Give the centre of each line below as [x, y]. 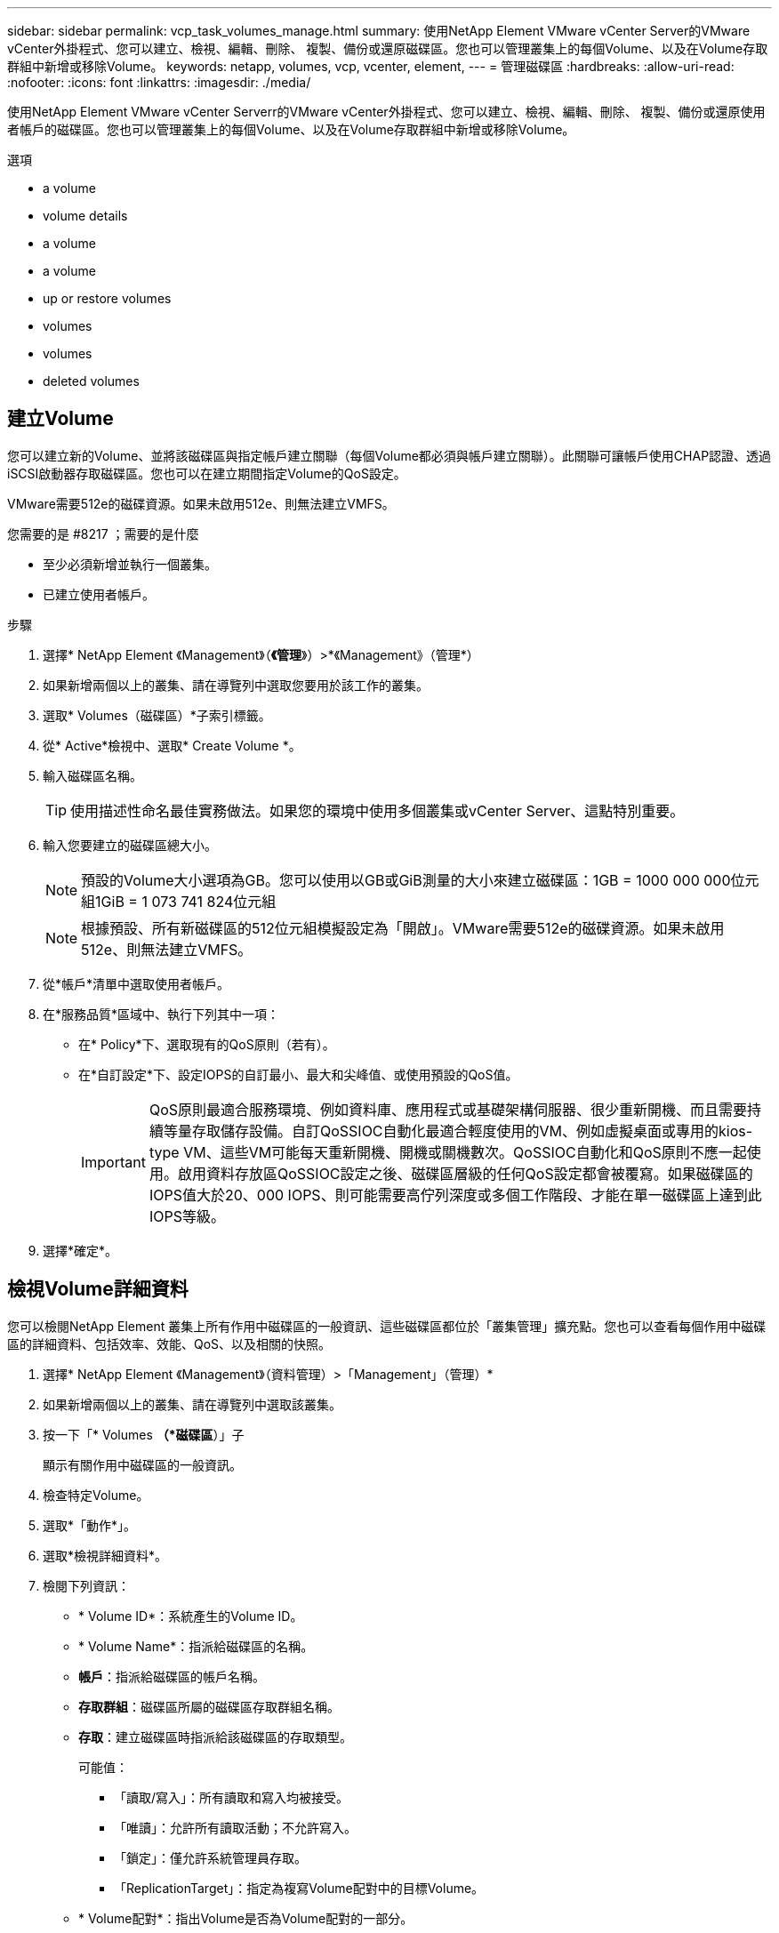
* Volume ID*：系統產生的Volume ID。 [191, 1616]
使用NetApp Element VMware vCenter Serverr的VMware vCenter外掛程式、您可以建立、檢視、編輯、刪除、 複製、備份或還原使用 [386, 112]
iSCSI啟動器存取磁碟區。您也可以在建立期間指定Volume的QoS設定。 [207, 473]
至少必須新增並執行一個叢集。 [130, 564]
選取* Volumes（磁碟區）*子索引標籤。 [157, 715]
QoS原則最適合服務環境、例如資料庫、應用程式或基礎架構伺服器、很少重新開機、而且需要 [448, 1109]
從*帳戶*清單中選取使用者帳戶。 [137, 983]
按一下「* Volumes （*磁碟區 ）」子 [144, 1434]
